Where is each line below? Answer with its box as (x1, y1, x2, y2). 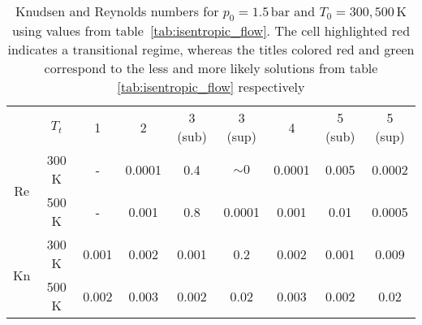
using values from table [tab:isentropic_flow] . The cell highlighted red (11, 21, 411, 41)
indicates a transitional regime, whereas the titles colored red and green (7, 40, 415, 59)
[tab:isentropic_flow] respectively (117, 77, 305, 97)
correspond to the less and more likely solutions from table (44, 58, 378, 78)
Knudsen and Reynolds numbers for (15, 2, 219, 20)
